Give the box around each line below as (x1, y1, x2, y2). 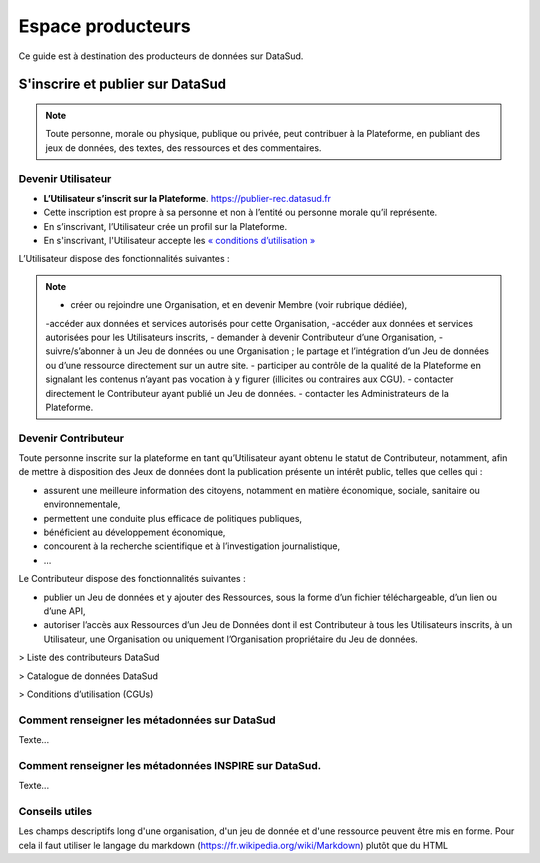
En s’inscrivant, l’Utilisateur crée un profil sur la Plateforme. (43, 220, 288, 232)
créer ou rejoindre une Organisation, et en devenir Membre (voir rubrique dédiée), (70, 299, 408, 311)
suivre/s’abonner (45, 345, 115, 357)
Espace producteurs (18, 15, 191, 37)
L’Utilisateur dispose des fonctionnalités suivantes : (18, 253, 230, 265)
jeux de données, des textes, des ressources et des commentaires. (45, 141, 322, 154)
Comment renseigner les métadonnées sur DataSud (18, 713, 276, 727)
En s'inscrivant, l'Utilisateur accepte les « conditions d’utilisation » (43, 235, 316, 247)
